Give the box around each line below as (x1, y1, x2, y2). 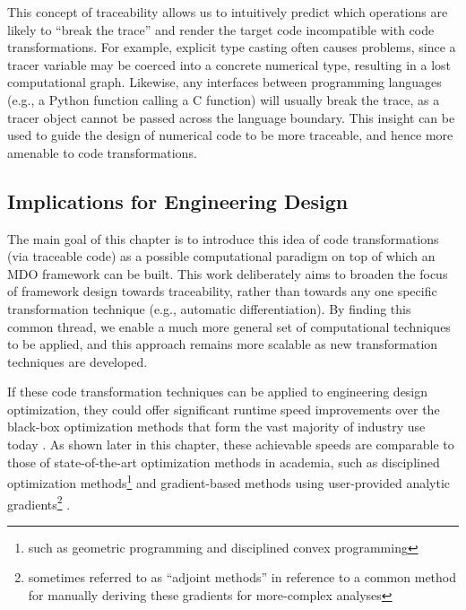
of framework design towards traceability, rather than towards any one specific (7, 282, 437, 301)
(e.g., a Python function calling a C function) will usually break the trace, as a (7, 90, 440, 109)
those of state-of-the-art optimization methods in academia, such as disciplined (7, 452, 440, 471)
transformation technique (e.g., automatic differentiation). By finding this (7, 299, 411, 318)
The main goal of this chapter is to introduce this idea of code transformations (7, 229, 439, 248)
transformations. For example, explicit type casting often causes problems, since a (7, 38, 456, 57)
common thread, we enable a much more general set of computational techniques (7, 317, 451, 335)
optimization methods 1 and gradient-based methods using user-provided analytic (7, 471, 451, 492)
